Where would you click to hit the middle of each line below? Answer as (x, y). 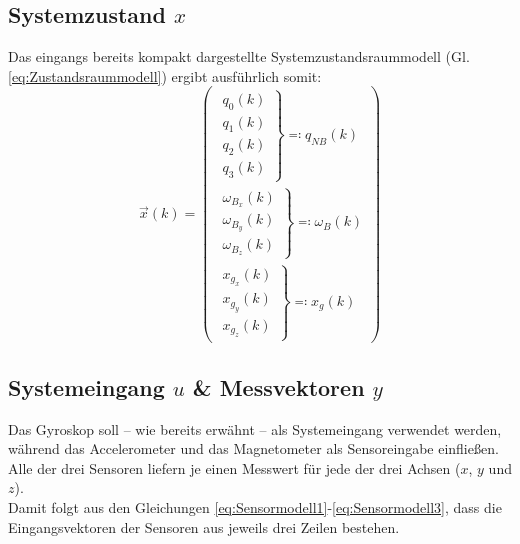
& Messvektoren (278, 386)
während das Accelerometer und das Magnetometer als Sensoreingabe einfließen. (253, 448)
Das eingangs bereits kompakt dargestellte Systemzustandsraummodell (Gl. (239, 56)
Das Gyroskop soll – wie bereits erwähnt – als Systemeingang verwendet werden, (255, 428)
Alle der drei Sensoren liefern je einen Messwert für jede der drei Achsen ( (234, 467)
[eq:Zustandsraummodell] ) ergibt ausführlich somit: (165, 75)
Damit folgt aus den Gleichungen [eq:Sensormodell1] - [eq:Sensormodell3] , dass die (255, 506)
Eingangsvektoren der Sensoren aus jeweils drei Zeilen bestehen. (204, 526)
